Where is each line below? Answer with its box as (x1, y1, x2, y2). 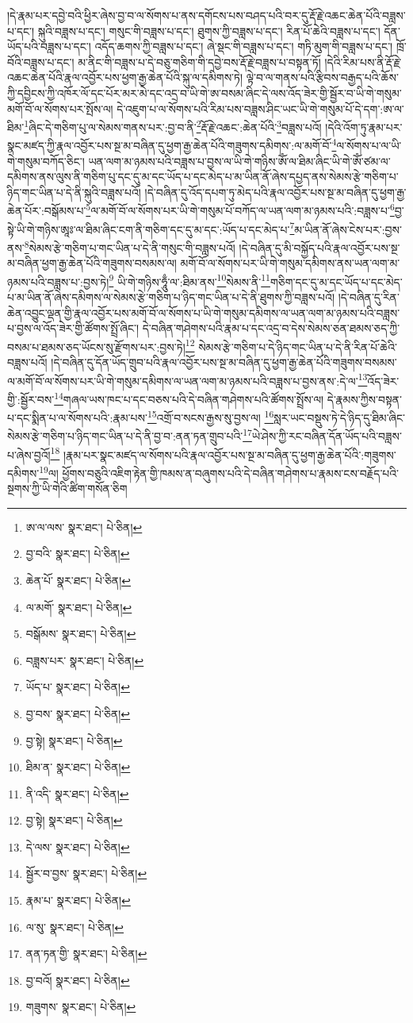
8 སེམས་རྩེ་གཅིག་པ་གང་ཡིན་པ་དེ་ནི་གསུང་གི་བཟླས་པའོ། (24, 237, 235, 256)
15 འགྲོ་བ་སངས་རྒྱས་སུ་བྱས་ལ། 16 (147, 407, 274, 425)
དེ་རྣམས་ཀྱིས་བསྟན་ (327, 390, 402, 407)
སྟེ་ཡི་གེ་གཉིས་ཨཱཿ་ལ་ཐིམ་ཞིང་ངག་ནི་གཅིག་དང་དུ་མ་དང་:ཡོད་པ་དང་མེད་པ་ (7, 221, 290, 237)
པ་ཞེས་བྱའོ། (7, 446, 51, 463)
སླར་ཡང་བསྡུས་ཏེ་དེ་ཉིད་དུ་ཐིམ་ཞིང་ (273, 409, 406, 425)
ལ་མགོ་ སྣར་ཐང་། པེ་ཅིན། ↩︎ (25, 598, 132, 615)
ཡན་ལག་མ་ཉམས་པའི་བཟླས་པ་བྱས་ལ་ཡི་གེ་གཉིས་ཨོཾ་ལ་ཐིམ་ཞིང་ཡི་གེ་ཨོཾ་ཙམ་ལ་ (88, 152, 391, 169)
